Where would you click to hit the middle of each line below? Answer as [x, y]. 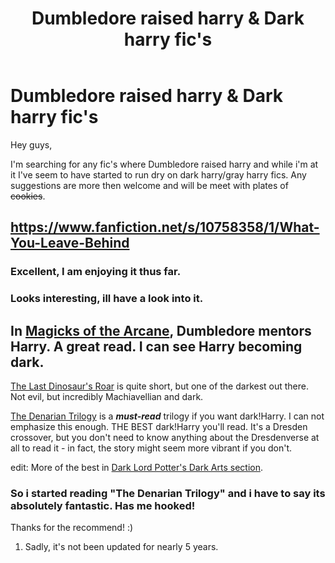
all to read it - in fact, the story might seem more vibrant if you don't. [151, 448]
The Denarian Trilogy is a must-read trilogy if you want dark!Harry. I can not [167, 416]
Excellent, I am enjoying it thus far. [96, 272]
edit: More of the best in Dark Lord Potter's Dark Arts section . [136, 467]
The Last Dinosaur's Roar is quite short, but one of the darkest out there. [160, 386]
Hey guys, [31, 144]
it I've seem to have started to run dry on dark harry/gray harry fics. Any [158, 174]
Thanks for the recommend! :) [72, 528]
